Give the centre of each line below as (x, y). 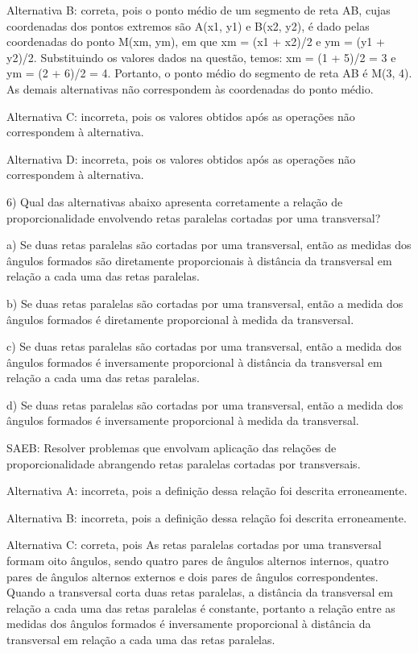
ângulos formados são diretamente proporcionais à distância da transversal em (199, 260)
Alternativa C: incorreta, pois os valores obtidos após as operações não (181, 116)
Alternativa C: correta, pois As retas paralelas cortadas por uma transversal (194, 545)
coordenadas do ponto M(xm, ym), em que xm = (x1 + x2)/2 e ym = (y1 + (196, 42)
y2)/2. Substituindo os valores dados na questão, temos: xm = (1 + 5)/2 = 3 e (201, 57)
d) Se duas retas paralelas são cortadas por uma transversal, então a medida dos (205, 404)
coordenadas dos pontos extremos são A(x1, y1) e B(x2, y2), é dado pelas (188, 25)
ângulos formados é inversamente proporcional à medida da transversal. (183, 420)
